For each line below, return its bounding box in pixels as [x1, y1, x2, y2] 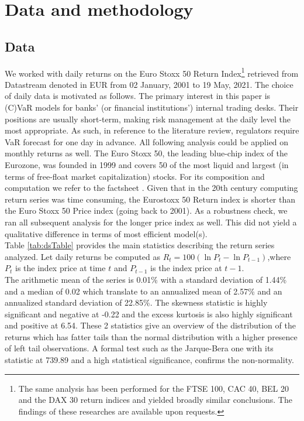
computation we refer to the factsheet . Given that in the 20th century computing [5, 182, 298, 194]
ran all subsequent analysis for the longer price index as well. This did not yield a [5, 215, 297, 228]
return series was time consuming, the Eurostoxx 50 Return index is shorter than [5, 193, 296, 205]
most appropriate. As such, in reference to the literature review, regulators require [5, 124, 299, 136]
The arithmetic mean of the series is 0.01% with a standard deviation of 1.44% [5, 273, 287, 285]
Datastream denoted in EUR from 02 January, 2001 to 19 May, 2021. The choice [5, 78, 293, 90]
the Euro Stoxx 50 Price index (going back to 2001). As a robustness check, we [5, 204, 288, 217]
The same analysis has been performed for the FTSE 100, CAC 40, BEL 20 [18, 382, 289, 394]
